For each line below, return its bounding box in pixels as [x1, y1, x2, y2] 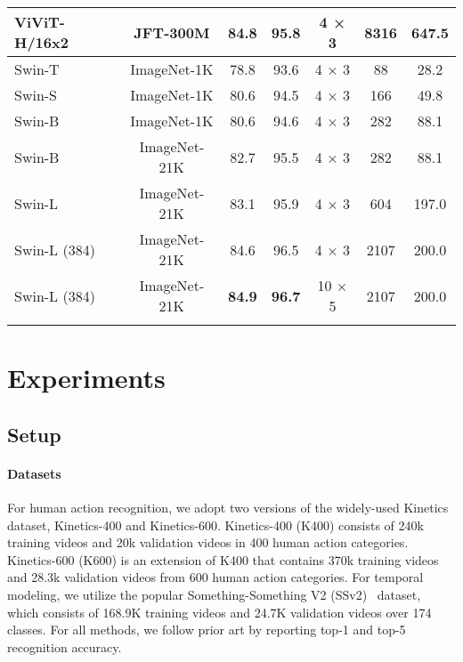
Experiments [7, 359, 166, 396]
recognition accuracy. [7, 637, 122, 656]
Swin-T [14, 59, 60, 79]
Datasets [7, 464, 61, 482]
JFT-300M [134, 21, 210, 43]
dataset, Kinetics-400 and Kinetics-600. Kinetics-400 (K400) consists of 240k [7, 515, 424, 534]
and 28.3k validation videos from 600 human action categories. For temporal [7, 568, 424, 586]
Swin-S [14, 85, 58, 105]
